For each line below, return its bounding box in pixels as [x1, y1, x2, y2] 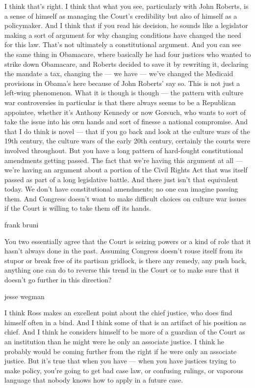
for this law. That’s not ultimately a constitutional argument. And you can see [4, 39, 241, 50]
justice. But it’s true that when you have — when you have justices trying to [4, 356, 236, 366]
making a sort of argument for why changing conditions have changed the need [4, 29, 241, 40]
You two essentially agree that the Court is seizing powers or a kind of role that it [4, 236, 251, 246]
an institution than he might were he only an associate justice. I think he [4, 336, 224, 346]
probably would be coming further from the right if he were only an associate [4, 346, 237, 356]
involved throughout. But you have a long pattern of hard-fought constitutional [4, 145, 243, 155]
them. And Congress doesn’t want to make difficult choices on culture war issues [4, 193, 246, 203]
